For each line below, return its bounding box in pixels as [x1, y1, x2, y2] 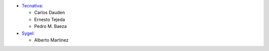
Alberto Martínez [34, 37, 69, 43]
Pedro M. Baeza [34, 24, 67, 29]
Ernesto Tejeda [34, 16, 65, 22]
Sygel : [21, 30, 35, 36]
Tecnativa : [21, 3, 43, 8]
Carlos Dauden [34, 10, 65, 16]
